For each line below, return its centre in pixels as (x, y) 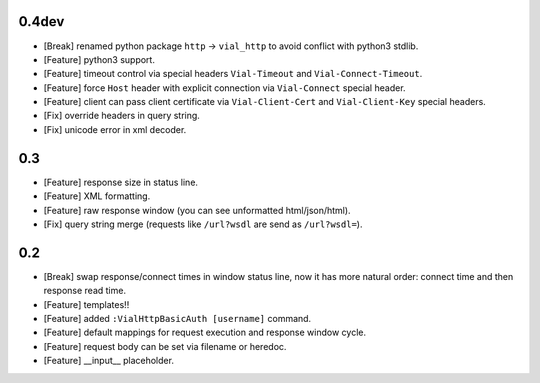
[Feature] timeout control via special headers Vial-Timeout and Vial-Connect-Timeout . (233, 74)
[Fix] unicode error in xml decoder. (115, 129)
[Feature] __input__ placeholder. (109, 361)
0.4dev (41, 21)
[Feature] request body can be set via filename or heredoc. (165, 346)
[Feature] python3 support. (99, 59)
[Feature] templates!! (86, 304)
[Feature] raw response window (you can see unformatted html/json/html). (197, 210)
